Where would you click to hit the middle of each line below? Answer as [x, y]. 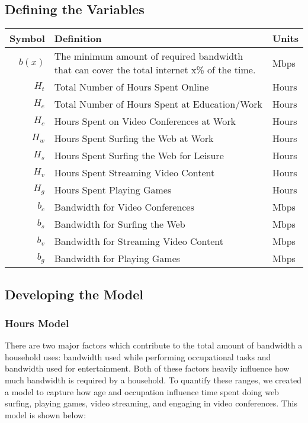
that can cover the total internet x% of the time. [155, 70]
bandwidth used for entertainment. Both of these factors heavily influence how [147, 368]
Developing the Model [74, 294]
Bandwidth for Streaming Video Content [139, 241]
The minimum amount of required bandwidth [149, 56]
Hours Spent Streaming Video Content [134, 173]
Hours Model [37, 323]
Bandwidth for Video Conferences [124, 207]
